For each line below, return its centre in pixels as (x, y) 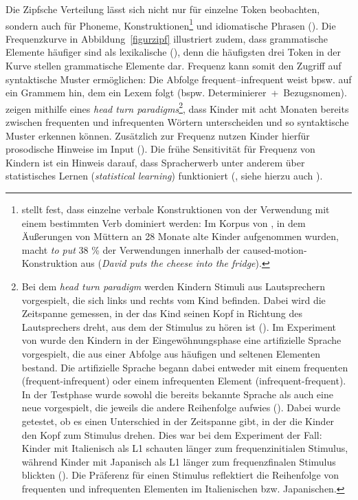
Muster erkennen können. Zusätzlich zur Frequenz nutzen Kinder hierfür (158, 135)
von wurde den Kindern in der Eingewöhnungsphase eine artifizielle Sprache (181, 340)
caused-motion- (275, 249)
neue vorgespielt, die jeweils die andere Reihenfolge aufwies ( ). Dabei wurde (181, 407)
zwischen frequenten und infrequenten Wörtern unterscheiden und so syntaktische (177, 122)
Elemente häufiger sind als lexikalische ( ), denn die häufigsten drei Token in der (173, 52)
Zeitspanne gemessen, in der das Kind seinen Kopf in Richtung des (162, 313)
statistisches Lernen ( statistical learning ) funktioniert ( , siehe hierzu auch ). (164, 176)
